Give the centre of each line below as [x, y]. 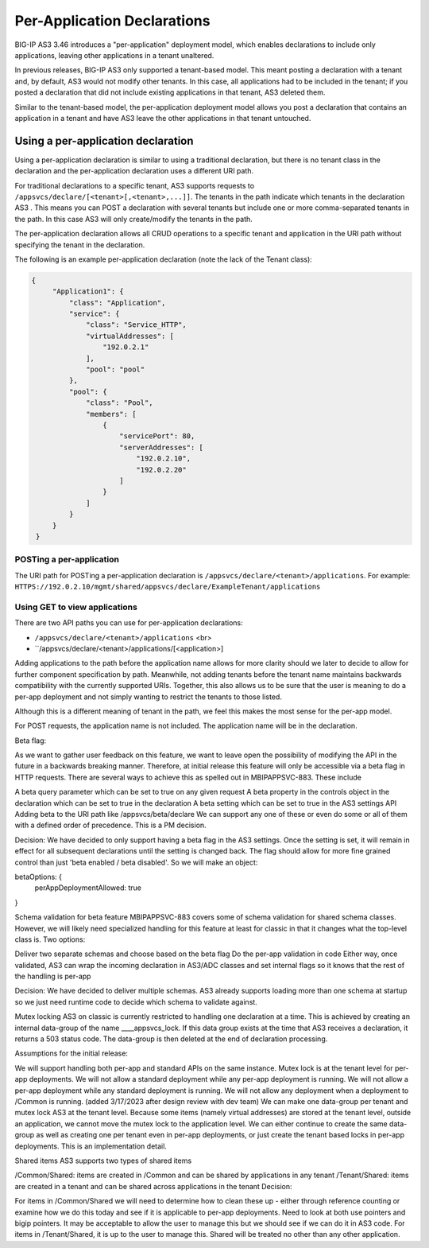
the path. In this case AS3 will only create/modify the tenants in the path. [134, 219]
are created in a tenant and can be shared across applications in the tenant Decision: [153, 1186]
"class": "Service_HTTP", [136, 325]
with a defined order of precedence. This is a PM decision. [110, 825]
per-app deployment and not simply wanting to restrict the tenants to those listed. [148, 697]
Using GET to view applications [76, 607]
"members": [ [111, 414]
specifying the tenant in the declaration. [80, 245]
